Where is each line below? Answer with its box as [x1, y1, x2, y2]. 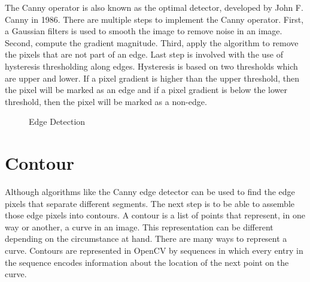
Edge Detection [29, 115, 86, 128]
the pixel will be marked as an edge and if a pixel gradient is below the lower [5, 83, 287, 96]
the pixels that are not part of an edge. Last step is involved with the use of [5, 48, 283, 61]
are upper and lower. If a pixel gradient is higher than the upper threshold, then [5, 71, 300, 84]
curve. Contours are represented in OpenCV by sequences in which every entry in [5, 244, 303, 257]
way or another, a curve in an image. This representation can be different [5, 220, 273, 233]
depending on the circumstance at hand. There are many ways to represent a [5, 232, 287, 245]
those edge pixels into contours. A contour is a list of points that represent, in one [5, 209, 305, 221]
